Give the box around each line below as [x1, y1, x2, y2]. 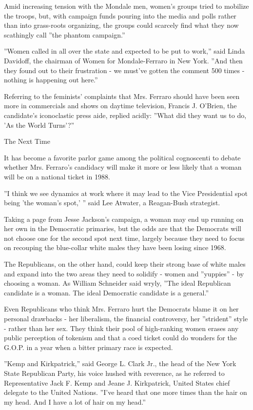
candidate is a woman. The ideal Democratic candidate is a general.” [4, 287, 209, 297]
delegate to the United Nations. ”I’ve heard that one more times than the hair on [4, 387, 247, 397]
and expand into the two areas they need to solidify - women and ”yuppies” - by [4, 268, 244, 278]
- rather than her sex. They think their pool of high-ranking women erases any [4, 323, 239, 333]
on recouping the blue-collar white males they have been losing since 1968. [4, 242, 226, 253]
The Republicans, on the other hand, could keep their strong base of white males [4, 259, 246, 269]
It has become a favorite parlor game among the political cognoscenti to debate [4, 152, 241, 162]
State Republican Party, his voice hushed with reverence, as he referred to [4, 368, 225, 378]
